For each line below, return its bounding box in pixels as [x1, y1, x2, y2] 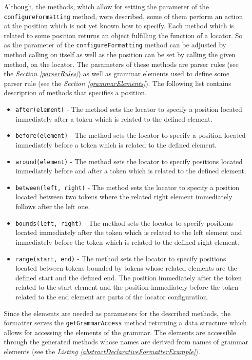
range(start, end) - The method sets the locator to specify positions [15, 253, 226, 263]
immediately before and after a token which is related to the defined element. [15, 166, 246, 176]
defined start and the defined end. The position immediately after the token [15, 272, 242, 282]
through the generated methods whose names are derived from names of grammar [4, 337, 249, 347]
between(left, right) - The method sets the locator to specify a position [15, 182, 240, 192]
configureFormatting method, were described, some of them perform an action [4, 11, 243, 21]
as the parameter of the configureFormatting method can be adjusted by [4, 40, 226, 50]
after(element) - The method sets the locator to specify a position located [15, 104, 242, 114]
